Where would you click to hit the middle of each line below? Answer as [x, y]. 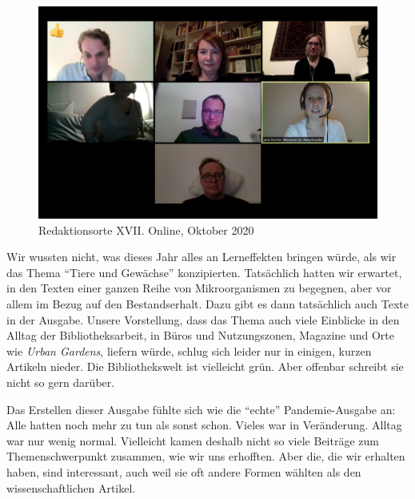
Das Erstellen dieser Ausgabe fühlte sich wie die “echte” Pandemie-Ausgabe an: [201, 409]
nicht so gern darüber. [61, 382]
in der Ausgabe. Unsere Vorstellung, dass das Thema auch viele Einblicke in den [203, 319]
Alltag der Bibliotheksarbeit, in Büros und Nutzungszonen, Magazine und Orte [200, 335]
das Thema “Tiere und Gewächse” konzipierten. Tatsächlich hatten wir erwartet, [204, 272]
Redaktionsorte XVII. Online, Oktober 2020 [146, 229]
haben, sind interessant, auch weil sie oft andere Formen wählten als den [184, 471]
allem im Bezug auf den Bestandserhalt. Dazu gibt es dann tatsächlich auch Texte [207, 303]
